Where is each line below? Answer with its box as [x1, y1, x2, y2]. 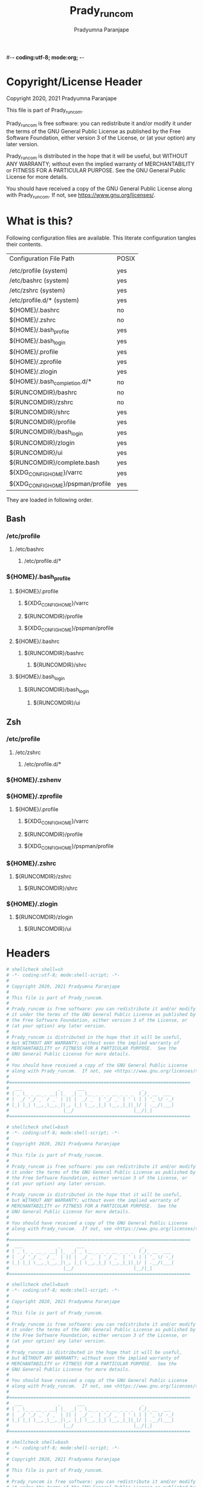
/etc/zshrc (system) [9, 286, 65, 294]
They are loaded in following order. [6, 496, 93, 504]
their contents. [6, 240, 43, 248]
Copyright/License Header [6, 75, 143, 89]
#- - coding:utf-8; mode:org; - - [6, 53, 85, 61]
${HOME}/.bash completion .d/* [9, 377, 92, 387]
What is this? [6, 214, 74, 228]
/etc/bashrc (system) [9, 276, 69, 285]
